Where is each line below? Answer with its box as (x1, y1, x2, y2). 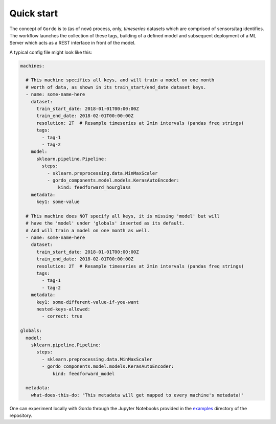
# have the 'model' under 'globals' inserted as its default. (26, 220, 185, 226)
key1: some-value (36, 199, 80, 205)
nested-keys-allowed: (36, 306, 90, 312)
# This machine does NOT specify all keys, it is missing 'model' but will (26, 213, 220, 219)
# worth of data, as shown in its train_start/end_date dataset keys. (26, 84, 206, 90)
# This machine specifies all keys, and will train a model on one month (26, 77, 215, 83)
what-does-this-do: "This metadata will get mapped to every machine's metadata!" (31, 392, 244, 398)
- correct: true (41, 314, 83, 319)
